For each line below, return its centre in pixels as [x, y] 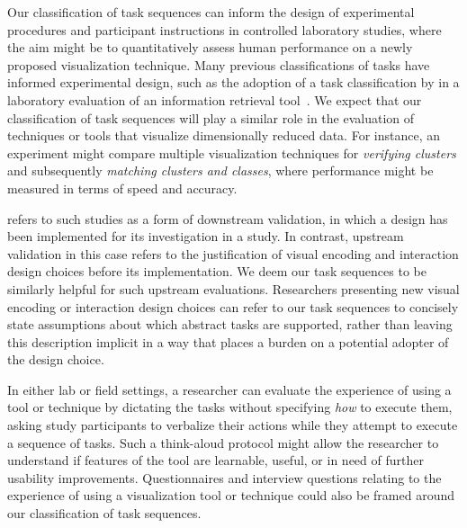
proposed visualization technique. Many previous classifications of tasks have [219, 64]
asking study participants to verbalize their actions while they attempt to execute [233, 425]
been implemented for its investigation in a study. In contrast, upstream [206, 236]
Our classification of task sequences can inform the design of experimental [211, 12]
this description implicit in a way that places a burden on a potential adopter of [228, 341]
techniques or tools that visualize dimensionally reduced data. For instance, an [224, 135]
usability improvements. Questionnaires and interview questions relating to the [225, 477]
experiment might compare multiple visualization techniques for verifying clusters [232, 152]
